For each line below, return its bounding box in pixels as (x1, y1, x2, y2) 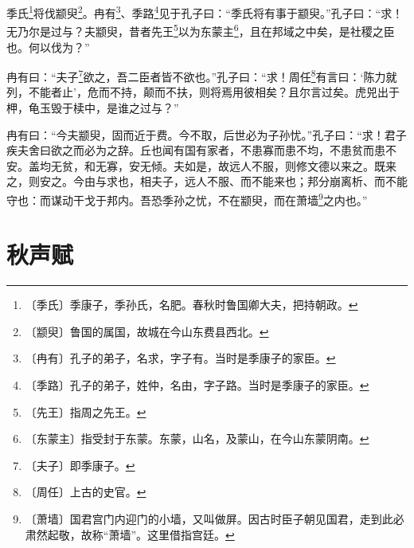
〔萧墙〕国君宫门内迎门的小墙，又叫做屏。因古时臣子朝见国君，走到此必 (25, 511, 404, 527)
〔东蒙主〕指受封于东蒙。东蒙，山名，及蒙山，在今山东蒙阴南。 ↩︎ (25, 430, 369, 447)
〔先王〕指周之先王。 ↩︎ (25, 403, 146, 420)
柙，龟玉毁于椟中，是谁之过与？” (6, 99, 179, 115)
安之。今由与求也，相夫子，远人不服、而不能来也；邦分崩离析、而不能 (39, 173, 408, 190)
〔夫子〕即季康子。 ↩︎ (25, 456, 135, 473)
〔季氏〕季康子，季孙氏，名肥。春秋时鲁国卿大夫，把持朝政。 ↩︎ (25, 296, 358, 313)
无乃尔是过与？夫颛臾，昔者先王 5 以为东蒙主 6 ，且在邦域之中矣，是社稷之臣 (6, 21, 395, 39)
